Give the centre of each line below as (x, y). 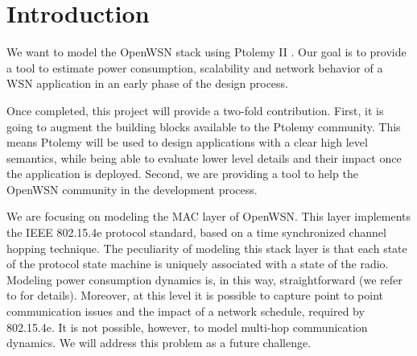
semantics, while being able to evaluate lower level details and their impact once (204, 157)
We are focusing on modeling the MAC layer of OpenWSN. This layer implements (209, 216)
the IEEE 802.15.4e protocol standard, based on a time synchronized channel (196, 232)
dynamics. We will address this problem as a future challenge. (159, 343)
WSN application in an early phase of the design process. (148, 83)
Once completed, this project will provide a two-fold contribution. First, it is (195, 110)
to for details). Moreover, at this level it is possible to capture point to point (195, 295)
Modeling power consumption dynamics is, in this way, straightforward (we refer (204, 279)
